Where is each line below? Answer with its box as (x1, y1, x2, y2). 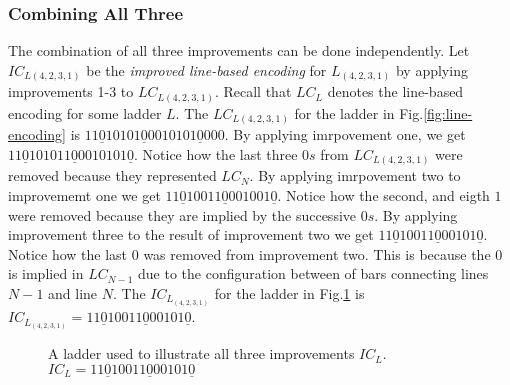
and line (48, 283, 98, 304)
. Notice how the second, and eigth (277, 185, 490, 206)
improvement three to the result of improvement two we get (8, 224, 374, 245)
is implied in (8, 263, 84, 284)
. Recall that (214, 81, 292, 102)
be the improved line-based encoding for (86, 59, 327, 80)
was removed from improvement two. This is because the (143, 243, 491, 264)
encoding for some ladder (8, 102, 162, 123)
